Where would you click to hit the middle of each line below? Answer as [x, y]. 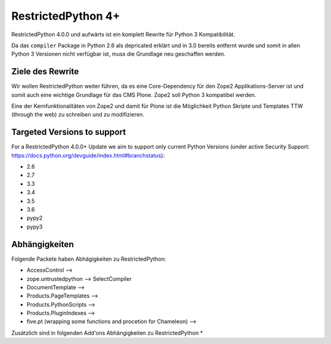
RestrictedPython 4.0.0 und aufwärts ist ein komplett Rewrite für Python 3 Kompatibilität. [123, 34]
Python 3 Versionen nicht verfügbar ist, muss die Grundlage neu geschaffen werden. [119, 54]
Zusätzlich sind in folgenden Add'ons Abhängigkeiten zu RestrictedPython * [107, 333]
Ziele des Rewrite [45, 71]
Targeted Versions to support [69, 132]
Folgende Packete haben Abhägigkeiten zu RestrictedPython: [89, 259]
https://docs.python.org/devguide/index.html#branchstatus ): [88, 155]
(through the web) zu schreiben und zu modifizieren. [78, 115]
